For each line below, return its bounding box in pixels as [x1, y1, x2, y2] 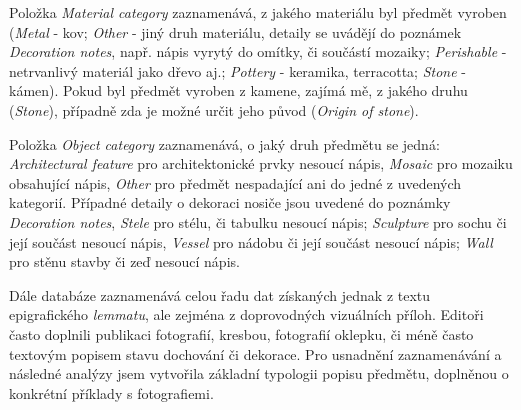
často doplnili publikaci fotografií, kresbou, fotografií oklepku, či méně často [9, 323, 474, 344]
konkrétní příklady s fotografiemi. [9, 382, 214, 403]
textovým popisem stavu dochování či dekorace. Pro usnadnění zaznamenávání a [9, 343, 502, 364]
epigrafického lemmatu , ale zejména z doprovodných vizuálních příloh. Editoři [9, 304, 484, 325]
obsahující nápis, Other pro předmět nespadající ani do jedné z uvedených [9, 172, 462, 193]
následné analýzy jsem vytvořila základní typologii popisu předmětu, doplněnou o [9, 363, 509, 384]
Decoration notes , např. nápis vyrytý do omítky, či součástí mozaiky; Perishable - [9, 41, 507, 62]
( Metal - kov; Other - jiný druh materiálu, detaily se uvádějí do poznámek [9, 21, 462, 42]
